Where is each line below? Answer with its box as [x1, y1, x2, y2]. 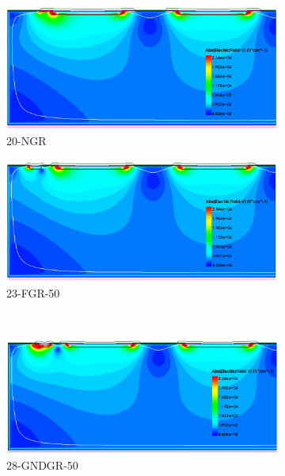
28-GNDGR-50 [6, 457, 78, 474]
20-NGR [6, 132, 47, 148]
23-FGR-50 [6, 284, 60, 301]
